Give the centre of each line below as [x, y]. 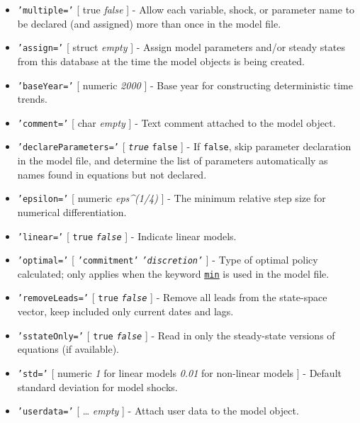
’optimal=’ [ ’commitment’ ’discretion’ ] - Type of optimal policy [168, 260]
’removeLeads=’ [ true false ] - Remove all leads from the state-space [172, 297]
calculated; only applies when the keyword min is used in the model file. [173, 273]
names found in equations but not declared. [112, 174]
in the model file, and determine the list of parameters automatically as [173, 160]
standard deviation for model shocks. [97, 387]
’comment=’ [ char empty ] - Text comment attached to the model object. [176, 122]
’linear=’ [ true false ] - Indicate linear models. [127, 236]
